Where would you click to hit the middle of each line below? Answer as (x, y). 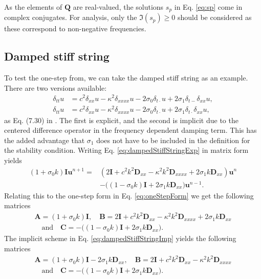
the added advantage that (45, 140)
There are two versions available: (56, 87)
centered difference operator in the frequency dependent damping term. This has (130, 130)
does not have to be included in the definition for (173, 140)
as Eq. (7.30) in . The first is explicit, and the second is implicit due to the (121, 120)
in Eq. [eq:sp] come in (208, 7)
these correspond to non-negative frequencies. (75, 28)
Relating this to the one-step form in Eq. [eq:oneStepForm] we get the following (129, 195)
